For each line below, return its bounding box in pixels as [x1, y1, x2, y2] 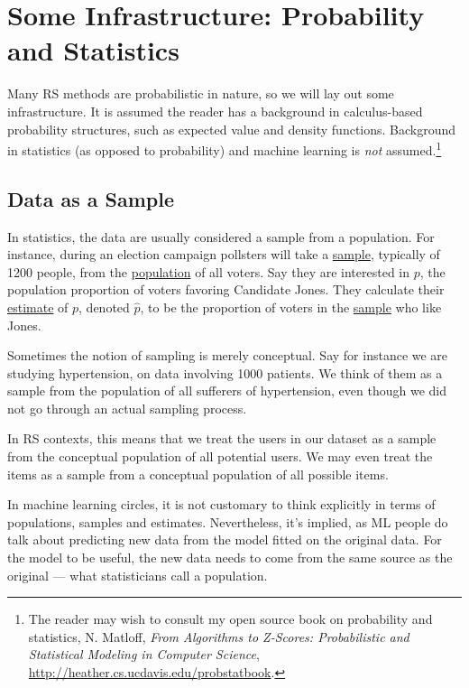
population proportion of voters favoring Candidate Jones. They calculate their [7, 280, 445, 299]
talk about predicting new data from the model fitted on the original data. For [7, 530, 442, 549]
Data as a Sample [7, 184, 174, 212]
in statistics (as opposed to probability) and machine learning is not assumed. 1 [7, 138, 442, 159]
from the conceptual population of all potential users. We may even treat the [7, 447, 433, 466]
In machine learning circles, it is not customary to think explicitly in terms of [7, 495, 436, 514]
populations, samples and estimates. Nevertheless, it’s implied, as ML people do [7, 512, 448, 531]
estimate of [7, 297, 69, 316]
